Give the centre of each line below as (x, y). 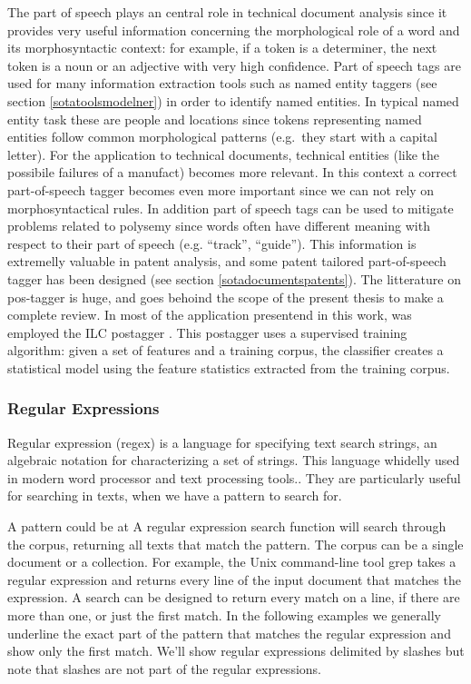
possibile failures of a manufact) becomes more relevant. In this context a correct (232, 172)
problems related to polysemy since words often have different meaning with (219, 226)
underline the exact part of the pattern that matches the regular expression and (229, 633)
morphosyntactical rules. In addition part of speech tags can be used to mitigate (231, 208)
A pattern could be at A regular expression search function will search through (227, 526)
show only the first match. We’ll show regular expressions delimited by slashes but (236, 651)
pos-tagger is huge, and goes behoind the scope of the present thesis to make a (226, 297)
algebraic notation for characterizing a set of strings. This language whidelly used (234, 460)
